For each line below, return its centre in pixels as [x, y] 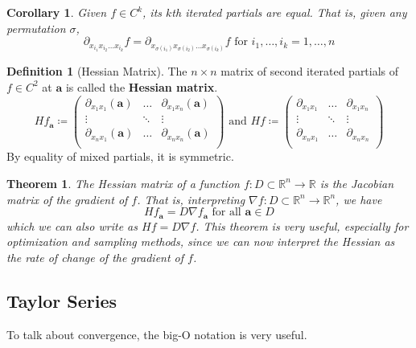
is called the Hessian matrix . [142, 86]
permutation [36, 28]
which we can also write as [72, 225]
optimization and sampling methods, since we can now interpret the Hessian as [201, 242]
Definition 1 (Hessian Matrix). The [97, 71]
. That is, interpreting [191, 199]
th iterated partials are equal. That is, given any [289, 12]
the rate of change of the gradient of [95, 257]
